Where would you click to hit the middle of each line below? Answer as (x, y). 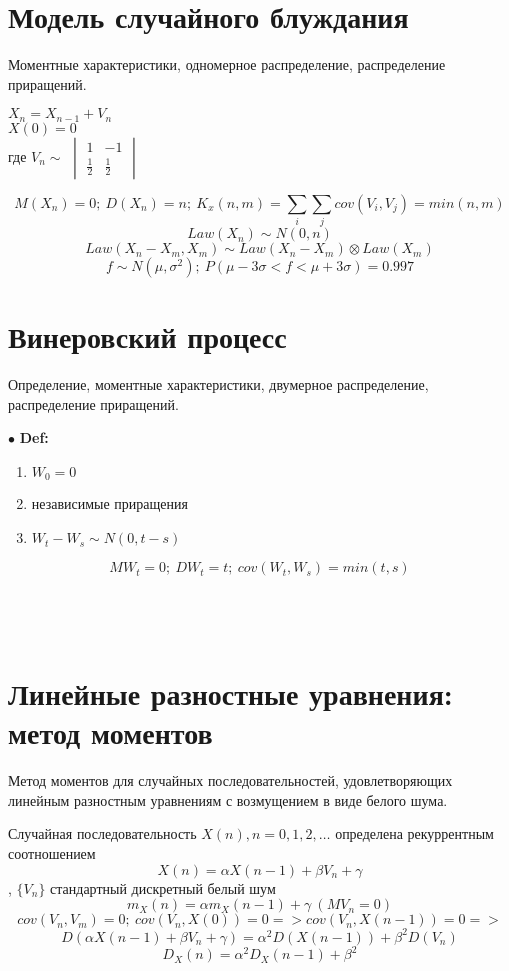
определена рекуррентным (414, 833)
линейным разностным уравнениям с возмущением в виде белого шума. (228, 799)
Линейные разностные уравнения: (230, 693)
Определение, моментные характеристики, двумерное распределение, (218, 384)
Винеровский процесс (147, 336)
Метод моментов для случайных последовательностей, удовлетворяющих (230, 780)
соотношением (52, 852)
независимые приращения (109, 503)
